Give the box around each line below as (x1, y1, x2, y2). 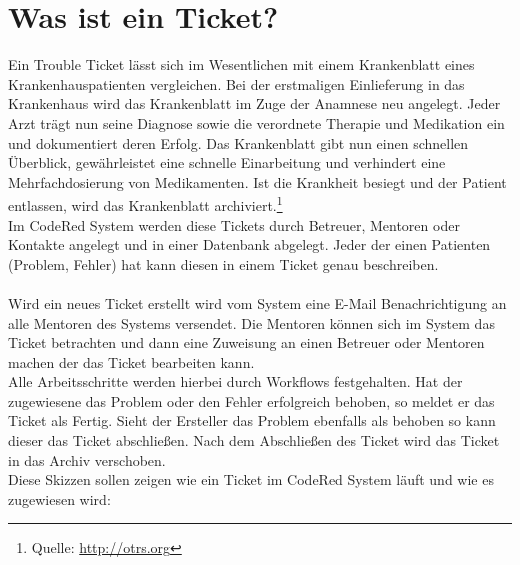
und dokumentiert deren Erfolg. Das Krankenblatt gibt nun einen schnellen (8, 132, 469, 153)
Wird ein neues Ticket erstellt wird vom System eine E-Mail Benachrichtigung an (8, 292, 507, 313)
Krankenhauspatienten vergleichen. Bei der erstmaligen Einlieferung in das (8, 73, 465, 94)
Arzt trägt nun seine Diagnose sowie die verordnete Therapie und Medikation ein (8, 112, 505, 133)
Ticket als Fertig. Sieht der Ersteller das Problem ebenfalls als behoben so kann (8, 410, 496, 431)
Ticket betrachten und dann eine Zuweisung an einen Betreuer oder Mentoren (8, 332, 485, 353)
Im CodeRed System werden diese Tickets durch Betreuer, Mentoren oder (8, 214, 460, 235)
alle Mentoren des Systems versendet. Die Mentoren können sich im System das (8, 312, 495, 333)
